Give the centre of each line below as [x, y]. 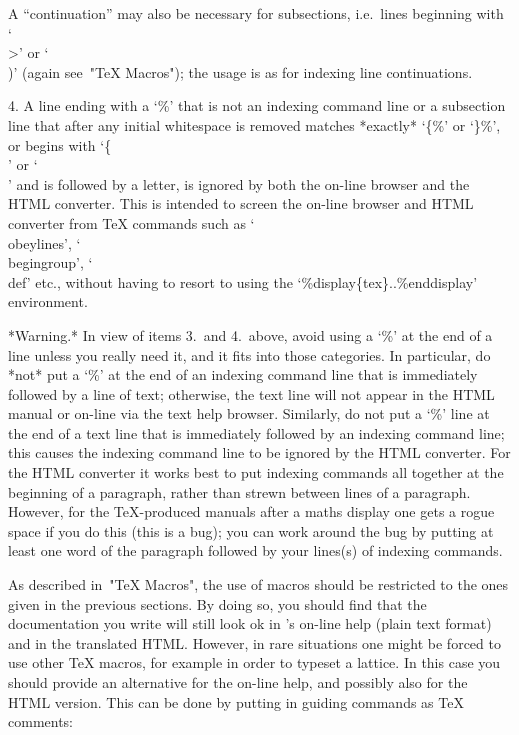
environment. [48, 301]
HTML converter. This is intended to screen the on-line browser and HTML [241, 203]
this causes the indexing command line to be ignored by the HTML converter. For [259, 452]
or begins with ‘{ [60, 144]
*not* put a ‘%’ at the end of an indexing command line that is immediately [243, 374]
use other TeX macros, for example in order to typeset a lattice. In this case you [254, 662]
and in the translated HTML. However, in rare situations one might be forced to [254, 642]
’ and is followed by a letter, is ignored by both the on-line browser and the [239, 183]
